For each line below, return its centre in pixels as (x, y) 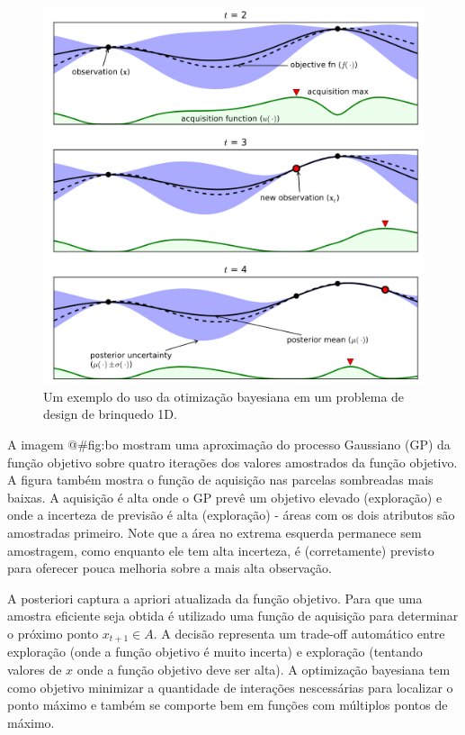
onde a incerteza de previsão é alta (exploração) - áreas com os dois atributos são (231, 515)
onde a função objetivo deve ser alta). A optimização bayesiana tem (264, 669)
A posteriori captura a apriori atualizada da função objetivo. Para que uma (215, 598)
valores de (35, 669)
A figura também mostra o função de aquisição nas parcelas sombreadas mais (220, 480)
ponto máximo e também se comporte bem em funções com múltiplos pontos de (228, 705)
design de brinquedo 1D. (110, 414)
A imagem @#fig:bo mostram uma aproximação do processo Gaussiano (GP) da (229, 444)
